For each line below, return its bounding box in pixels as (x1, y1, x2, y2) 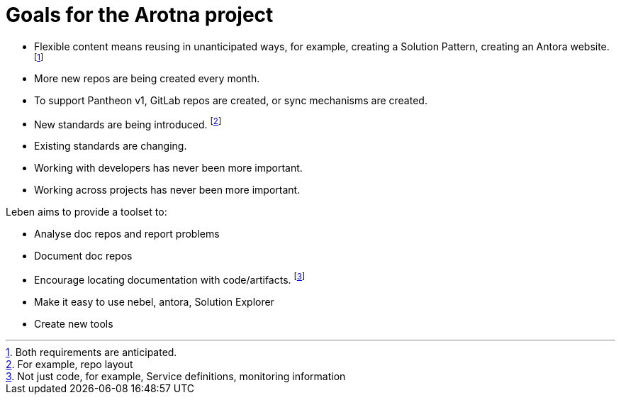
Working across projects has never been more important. (34, 184, 301, 196)
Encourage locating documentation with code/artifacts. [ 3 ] (34, 272, 306, 287)
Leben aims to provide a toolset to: (6, 206, 167, 218)
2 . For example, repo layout (6, 358, 133, 371)
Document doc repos (34, 250, 133, 262)
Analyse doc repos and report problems (34, 228, 220, 240)
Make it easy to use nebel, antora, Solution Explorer (34, 296, 274, 309)
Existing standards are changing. (34, 140, 187, 152)
